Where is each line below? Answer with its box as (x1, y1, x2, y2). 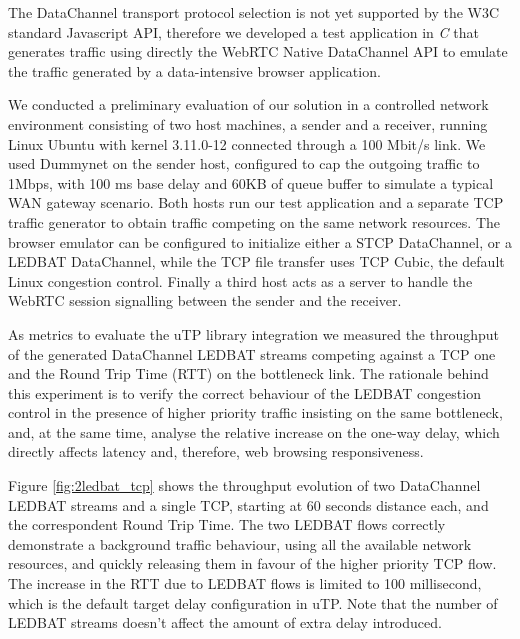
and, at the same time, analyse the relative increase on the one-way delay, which (8, 421, 500, 442)
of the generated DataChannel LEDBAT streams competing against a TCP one (8, 343, 496, 364)
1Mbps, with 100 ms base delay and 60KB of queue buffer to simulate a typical (8, 172, 494, 193)
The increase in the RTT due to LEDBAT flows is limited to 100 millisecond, (8, 573, 482, 594)
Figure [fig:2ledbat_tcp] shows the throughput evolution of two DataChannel (8, 475, 481, 496)
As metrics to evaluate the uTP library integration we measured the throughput (8, 323, 500, 344)
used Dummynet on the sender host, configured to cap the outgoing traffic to (8, 153, 480, 174)
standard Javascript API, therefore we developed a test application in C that (8, 21, 479, 42)
